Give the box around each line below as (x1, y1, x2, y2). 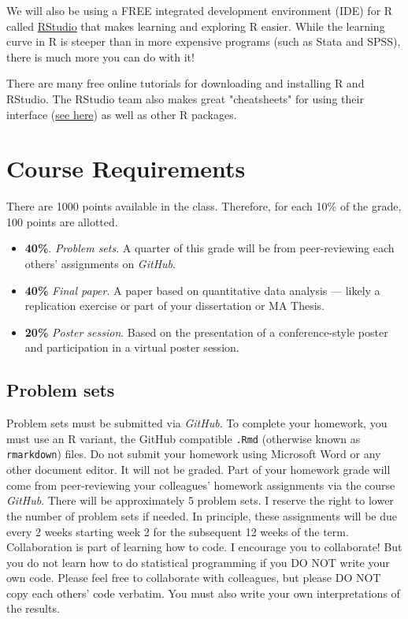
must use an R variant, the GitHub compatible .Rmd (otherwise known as (6, 430, 361, 446)
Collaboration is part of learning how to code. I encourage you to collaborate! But (6, 539, 402, 555)
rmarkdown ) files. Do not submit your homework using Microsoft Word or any (6, 446, 381, 462)
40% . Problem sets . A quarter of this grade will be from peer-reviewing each (24, 240, 395, 256)
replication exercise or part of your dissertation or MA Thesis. (24, 297, 325, 314)
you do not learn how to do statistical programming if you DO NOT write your (6, 554, 390, 570)
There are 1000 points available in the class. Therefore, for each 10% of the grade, (6, 198, 402, 214)
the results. (6, 600, 60, 617)
